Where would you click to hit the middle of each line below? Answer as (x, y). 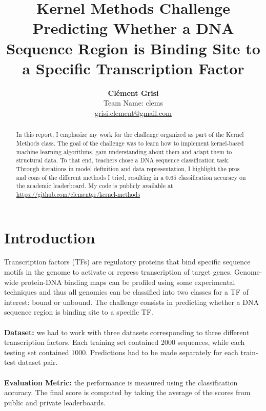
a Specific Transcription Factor (133, 68)
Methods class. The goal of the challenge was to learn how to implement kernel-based (130, 143)
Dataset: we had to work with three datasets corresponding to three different (127, 332)
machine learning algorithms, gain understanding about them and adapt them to (124, 151)
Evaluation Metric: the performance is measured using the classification (121, 382)
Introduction (50, 237)
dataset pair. (38, 362)
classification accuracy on (212, 177)
